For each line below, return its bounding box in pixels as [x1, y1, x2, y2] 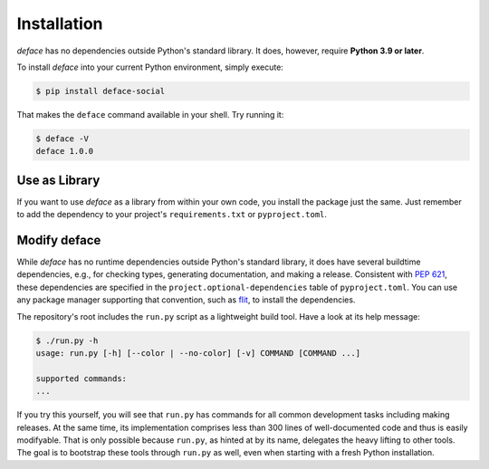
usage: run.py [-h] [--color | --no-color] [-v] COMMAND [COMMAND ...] [35, 349, 361, 359]
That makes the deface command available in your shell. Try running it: [16, 109, 284, 120]
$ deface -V [35, 133, 90, 144]
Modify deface [16, 232, 101, 248]
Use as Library [16, 172, 101, 187]
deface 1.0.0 [35, 146, 94, 157]
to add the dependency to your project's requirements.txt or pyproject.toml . [16, 209, 328, 220]
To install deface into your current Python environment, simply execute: [16, 62, 284, 72]
